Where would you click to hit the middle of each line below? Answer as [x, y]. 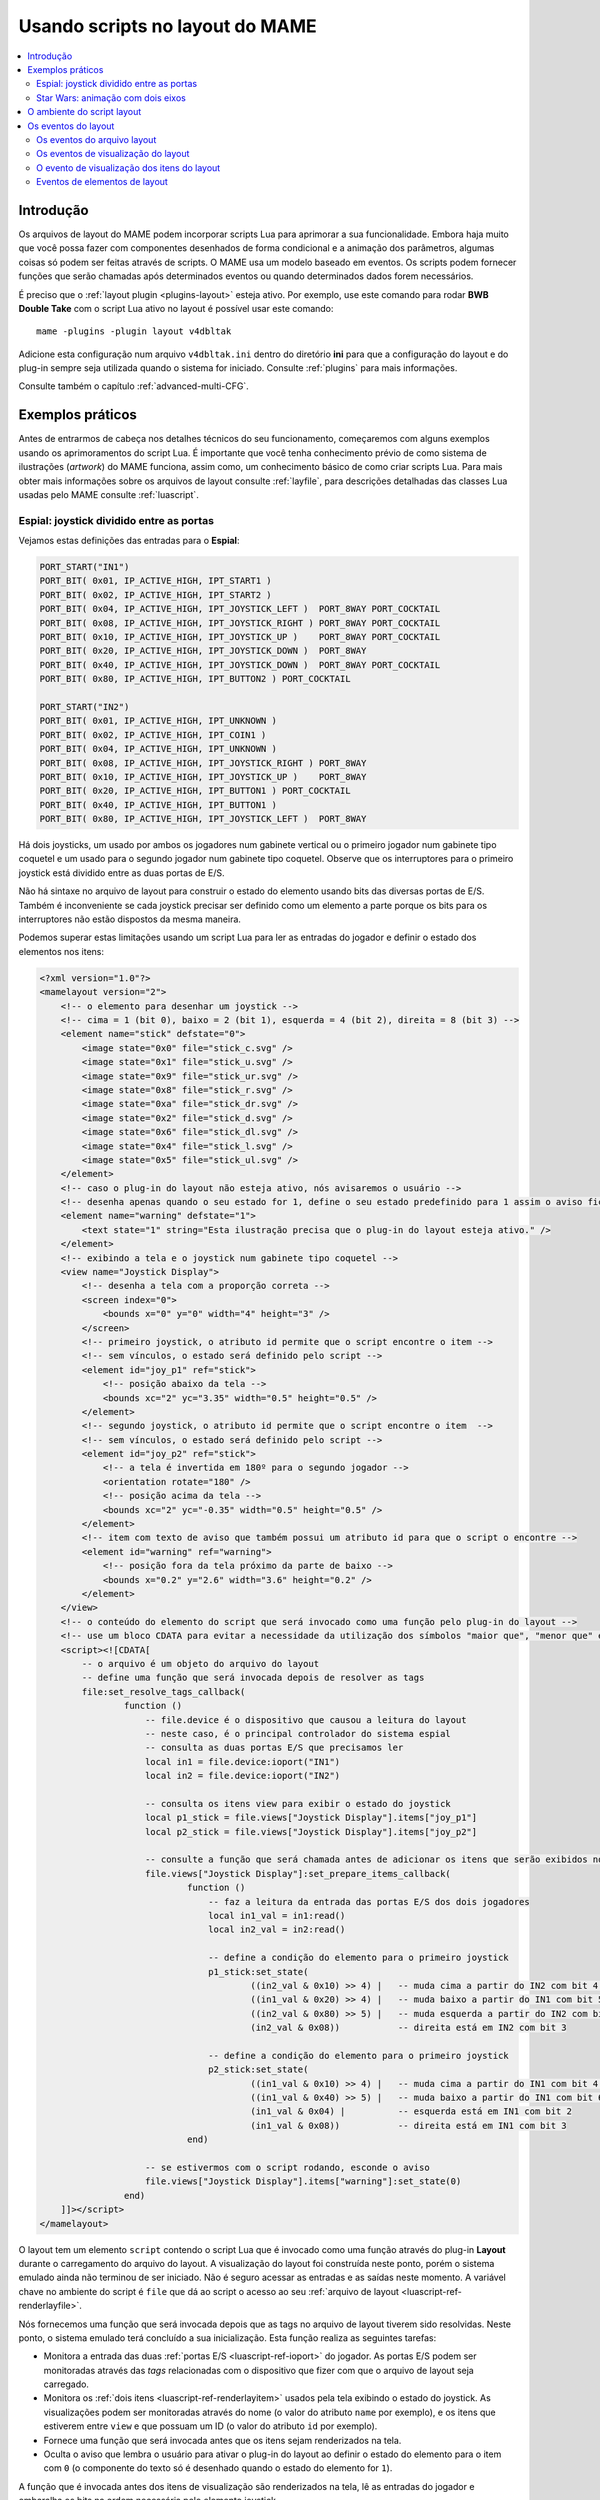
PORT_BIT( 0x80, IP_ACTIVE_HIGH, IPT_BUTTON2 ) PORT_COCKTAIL [195, 679]
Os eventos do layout [71, 126]
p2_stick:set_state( [258, 2069]
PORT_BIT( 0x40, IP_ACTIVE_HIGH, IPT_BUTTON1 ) [158, 804]
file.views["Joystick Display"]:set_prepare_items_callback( [298, 1873]
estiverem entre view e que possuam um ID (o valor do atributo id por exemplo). [210, 2426]
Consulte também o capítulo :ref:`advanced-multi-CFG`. [133, 386]
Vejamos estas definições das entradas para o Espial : [129, 541]
